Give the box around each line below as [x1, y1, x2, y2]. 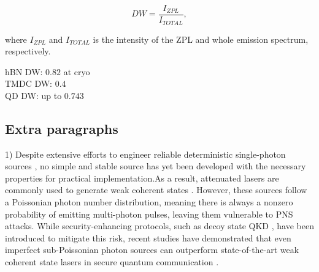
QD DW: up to [5, 89, 62, 101]
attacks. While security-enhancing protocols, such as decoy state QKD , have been [5, 219, 314, 232]
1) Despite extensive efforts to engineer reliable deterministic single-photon [5, 147, 286, 160]
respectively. [5, 45, 51, 57]
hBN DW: [5, 65, 43, 78]
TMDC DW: [5, 77, 52, 90]
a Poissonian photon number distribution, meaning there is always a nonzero [5, 196, 293, 208]
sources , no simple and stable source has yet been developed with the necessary [5, 160, 306, 172]
